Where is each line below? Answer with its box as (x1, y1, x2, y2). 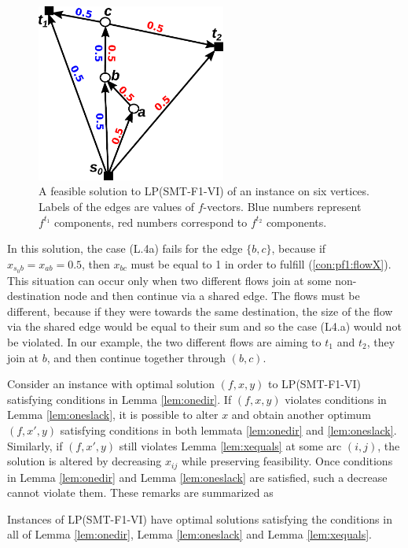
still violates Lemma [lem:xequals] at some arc (119, 437, 342, 454)
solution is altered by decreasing (7, 453, 162, 469)
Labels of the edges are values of (39, 198, 194, 214)
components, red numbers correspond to (53, 213, 248, 230)
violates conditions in (285, 391, 387, 407)
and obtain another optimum (231, 406, 371, 423)
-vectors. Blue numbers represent (203, 198, 362, 214)
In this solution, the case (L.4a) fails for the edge (7, 240, 243, 257)
